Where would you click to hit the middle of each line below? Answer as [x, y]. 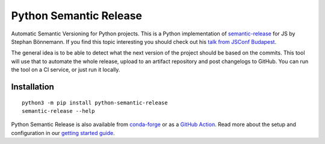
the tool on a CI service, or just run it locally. [66, 70]
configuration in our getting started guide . [63, 133]
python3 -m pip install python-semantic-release [95, 103]
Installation [32, 87]
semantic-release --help [58, 111]
